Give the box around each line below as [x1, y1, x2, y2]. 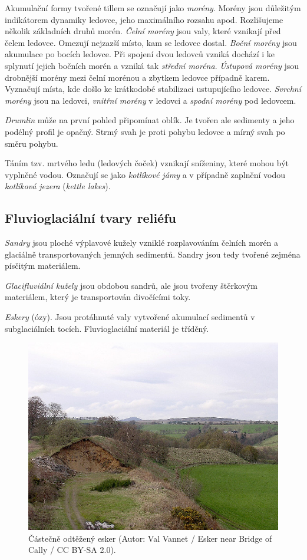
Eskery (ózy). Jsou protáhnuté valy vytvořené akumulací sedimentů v [5, 311, 255, 323]
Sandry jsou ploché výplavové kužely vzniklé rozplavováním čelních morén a [5, 236, 279, 249]
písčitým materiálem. [5, 259, 81, 272]
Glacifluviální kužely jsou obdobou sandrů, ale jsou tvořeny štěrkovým [5, 279, 258, 291]
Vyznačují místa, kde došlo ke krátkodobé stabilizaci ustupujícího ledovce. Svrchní [5, 83, 301, 95]
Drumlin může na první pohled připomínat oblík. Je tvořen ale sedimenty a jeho [5, 114, 295, 126]
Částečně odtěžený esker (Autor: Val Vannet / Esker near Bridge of [28, 532, 272, 544]
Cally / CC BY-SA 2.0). [28, 543, 116, 556]
